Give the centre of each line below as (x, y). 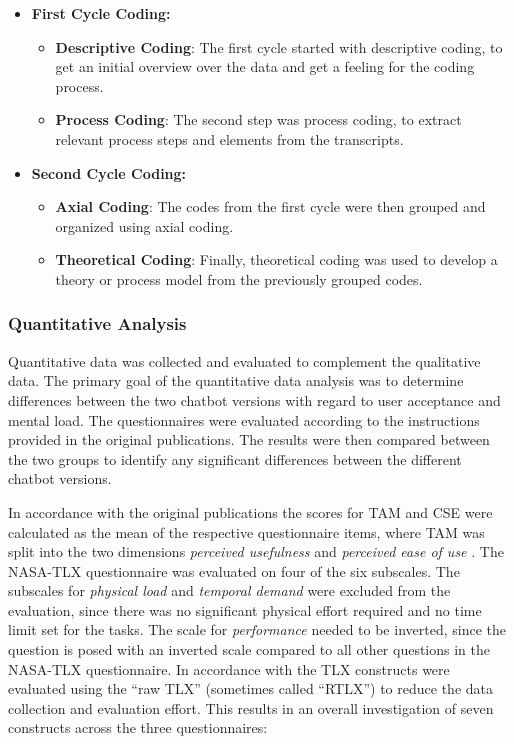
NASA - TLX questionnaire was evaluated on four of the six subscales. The (234, 570)
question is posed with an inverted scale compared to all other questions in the (249, 649)
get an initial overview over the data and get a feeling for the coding (265, 66)
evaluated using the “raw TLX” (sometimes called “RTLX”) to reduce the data (250, 688)
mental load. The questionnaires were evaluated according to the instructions (244, 419)
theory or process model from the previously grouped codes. (239, 278)
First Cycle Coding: (101, 13)
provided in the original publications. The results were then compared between (249, 439)
